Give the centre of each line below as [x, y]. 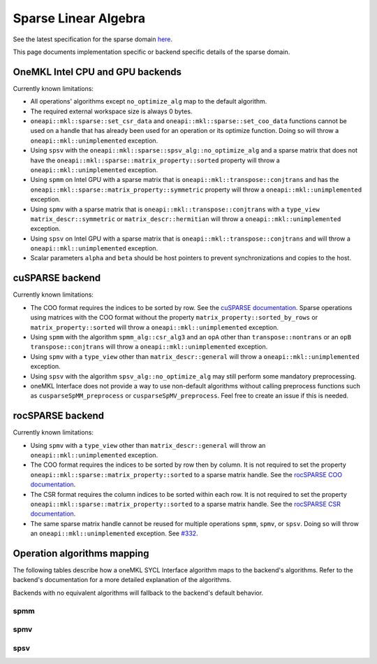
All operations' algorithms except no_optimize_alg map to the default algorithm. [149, 101]
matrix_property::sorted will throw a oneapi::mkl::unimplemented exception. [155, 327]
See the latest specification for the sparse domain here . [93, 39]
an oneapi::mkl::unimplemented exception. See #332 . [114, 534]
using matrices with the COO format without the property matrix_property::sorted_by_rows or [174, 318]
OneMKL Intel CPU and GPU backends [97, 72]
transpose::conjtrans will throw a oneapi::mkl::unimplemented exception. [149, 347]
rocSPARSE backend [59, 416]
